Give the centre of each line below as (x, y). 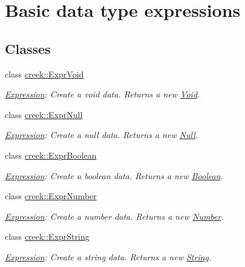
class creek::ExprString (47, 236)
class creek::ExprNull (44, 114)
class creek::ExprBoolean (51, 155)
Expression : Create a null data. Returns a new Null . (102, 135)
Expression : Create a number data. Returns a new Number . (114, 216)
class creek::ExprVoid (44, 74)
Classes (28, 48)
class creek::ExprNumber (51, 196)
